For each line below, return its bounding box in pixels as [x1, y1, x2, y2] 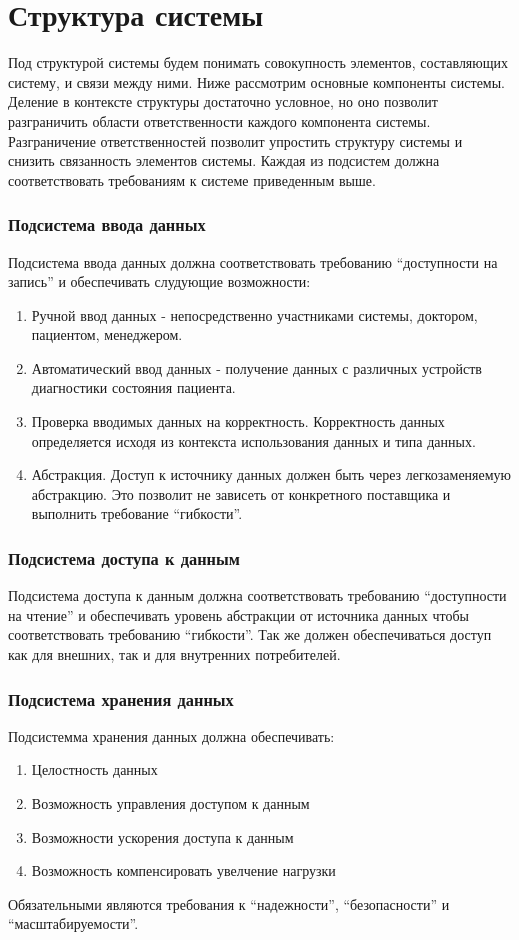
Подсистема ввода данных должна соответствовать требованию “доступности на [8, 251, 498, 272]
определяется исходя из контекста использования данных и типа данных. [31, 430, 476, 451]
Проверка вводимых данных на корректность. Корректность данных [31, 411, 445, 432]
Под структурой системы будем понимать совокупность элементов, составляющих [8, 52, 509, 73]
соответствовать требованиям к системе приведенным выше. [8, 169, 376, 190]
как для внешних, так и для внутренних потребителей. [8, 644, 341, 665]
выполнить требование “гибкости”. [31, 503, 243, 524]
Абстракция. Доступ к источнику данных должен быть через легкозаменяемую [31, 464, 512, 485]
